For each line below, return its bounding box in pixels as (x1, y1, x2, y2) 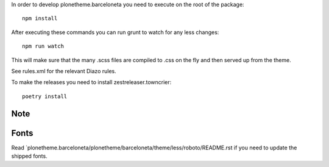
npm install (22, 15, 58, 22)
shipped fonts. (11, 152, 48, 160)
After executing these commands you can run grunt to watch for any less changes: (11, 28, 219, 36)
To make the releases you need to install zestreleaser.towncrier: (11, 79, 172, 86)
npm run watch (22, 43, 64, 50)
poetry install (22, 93, 68, 100)
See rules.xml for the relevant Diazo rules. (11, 67, 117, 74)
